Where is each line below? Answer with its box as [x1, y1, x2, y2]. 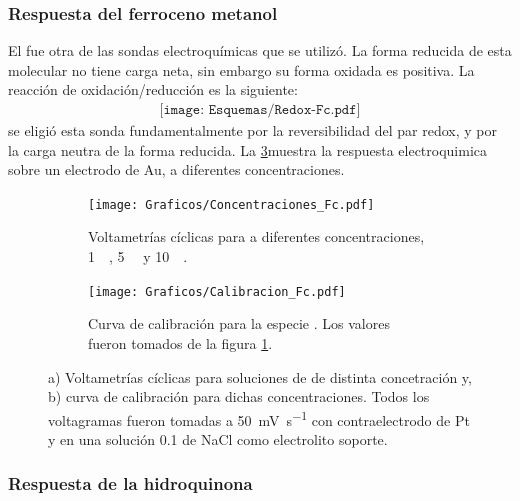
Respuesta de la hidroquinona [8, 471, 253, 496]
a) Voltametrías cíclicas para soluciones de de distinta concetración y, [48, 366, 472, 387]
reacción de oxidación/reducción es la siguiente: [8, 79, 298, 100]
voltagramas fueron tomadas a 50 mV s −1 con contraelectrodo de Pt [48, 406, 470, 430]
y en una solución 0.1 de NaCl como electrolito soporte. [48, 428, 388, 449]
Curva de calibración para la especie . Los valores [88, 313, 390, 334]
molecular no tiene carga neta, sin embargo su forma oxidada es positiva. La [8, 59, 475, 80]
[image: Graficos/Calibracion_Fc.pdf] [88, 284, 346, 299]
